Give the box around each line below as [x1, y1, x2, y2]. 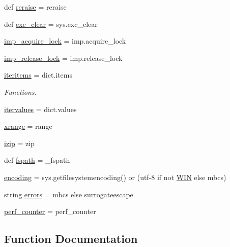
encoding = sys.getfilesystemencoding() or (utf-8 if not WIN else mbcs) [4, 171, 226, 182]
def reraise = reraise [4, 2, 67, 12]
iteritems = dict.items [4, 69, 72, 80]
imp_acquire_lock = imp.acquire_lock [4, 36, 126, 46]
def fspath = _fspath [4, 155, 70, 165]
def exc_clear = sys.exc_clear [4, 18, 98, 29]
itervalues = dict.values [4, 103, 77, 114]
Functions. [4, 86, 37, 97]
